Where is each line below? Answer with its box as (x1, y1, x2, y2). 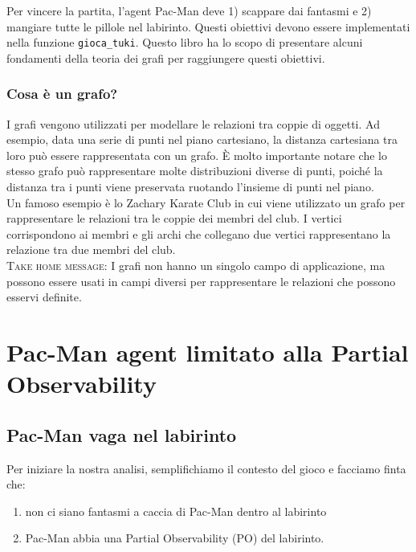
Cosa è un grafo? (6, 84, 118, 104)
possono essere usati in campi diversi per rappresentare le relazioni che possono (6, 272, 396, 289)
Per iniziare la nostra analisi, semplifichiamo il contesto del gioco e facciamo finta (6, 460, 406, 476)
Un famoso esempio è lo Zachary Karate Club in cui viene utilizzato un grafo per (6, 194, 406, 211)
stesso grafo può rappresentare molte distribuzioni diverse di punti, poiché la (6, 162, 383, 179)
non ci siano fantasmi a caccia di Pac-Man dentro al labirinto (25, 502, 327, 519)
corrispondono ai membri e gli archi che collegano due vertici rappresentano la (6, 225, 391, 242)
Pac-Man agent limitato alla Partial (6, 335, 409, 368)
